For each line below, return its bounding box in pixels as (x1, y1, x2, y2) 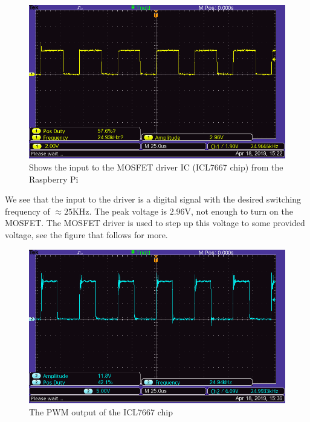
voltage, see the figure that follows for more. (5, 228, 168, 241)
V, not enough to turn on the (184, 204, 293, 217)
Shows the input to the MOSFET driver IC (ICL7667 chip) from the (29, 160, 283, 173)
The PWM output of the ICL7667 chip (29, 405, 173, 418)
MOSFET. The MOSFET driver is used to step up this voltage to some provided (5, 216, 305, 229)
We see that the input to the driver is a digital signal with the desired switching (5, 193, 302, 206)
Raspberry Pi (29, 172, 79, 185)
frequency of (5, 204, 50, 217)
